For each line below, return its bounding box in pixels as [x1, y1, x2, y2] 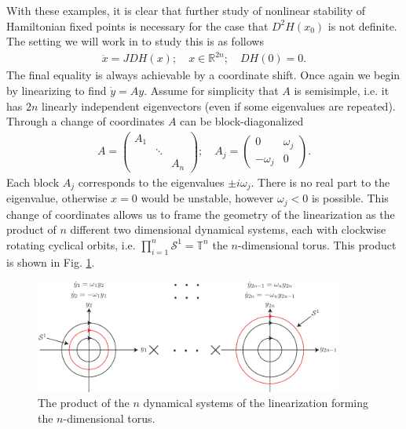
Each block [6, 173, 60, 190]
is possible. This [311, 190, 389, 206]
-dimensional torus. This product [237, 236, 397, 253]
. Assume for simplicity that [144, 82, 279, 98]
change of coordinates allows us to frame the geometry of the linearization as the [6, 205, 395, 222]
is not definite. [327, 17, 397, 34]
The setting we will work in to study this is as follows [6, 33, 264, 49]
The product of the [38, 394, 130, 411]
